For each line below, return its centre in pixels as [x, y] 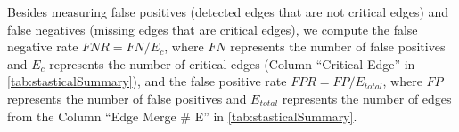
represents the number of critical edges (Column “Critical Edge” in [232, 63]
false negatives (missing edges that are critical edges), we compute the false [213, 29]
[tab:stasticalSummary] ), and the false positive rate [147, 81]
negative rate [43, 47]
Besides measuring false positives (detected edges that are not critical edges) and [228, 12]
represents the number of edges [367, 98]
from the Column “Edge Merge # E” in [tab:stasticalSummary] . [182, 116]
